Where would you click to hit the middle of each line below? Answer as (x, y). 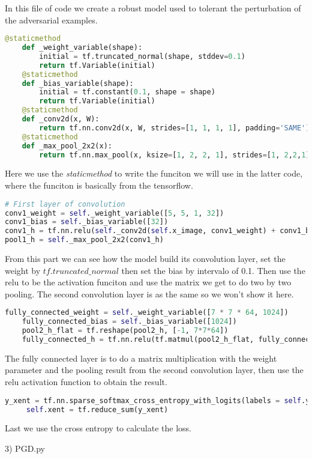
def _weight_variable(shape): (82, 48)
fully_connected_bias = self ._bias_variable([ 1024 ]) (129, 322)
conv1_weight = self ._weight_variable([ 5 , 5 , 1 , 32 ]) (115, 213)
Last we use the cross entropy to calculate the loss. (98, 428)
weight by (23, 270)
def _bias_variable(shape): (78, 83)
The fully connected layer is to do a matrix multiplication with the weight (141, 358)
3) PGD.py (25, 448)
